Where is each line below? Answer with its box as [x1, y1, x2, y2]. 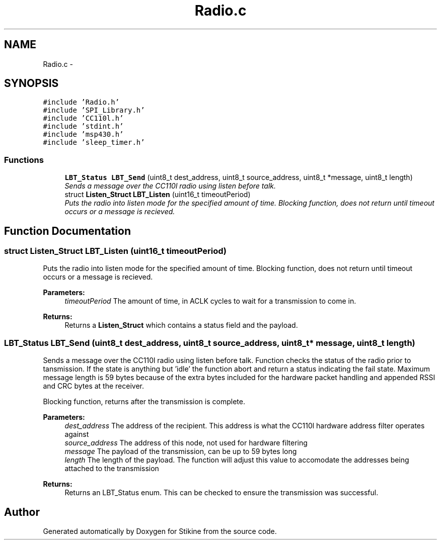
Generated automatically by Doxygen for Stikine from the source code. [43, 527, 277, 535]
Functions [4, 154, 44, 165]
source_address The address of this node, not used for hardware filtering [64, 438, 308, 447]
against [64, 430, 89, 439]
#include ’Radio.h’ [43, 98, 120, 107]
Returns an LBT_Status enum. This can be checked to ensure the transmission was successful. [64, 488, 379, 497]
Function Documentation [4, 224, 131, 237]
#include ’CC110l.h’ [43, 114, 124, 123]
